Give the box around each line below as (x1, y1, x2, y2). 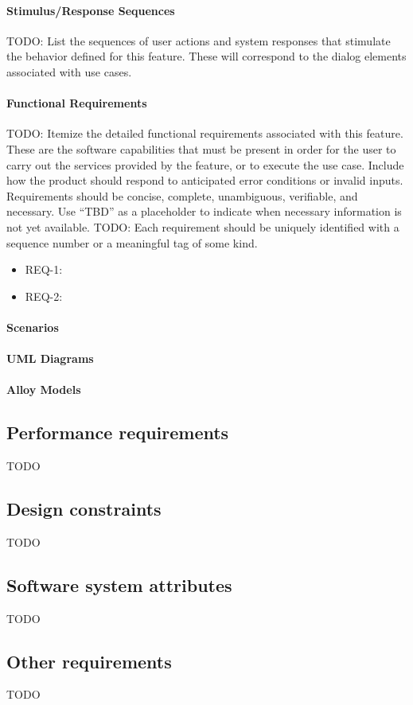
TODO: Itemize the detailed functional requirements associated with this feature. (6, 125, 403, 142)
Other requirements (6, 649, 172, 673)
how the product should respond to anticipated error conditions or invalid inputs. (6, 172, 403, 189)
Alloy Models (6, 381, 81, 398)
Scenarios (6, 318, 59, 335)
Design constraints (6, 497, 162, 521)
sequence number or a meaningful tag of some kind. (6, 234, 258, 251)
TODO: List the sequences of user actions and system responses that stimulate (6, 32, 391, 49)
